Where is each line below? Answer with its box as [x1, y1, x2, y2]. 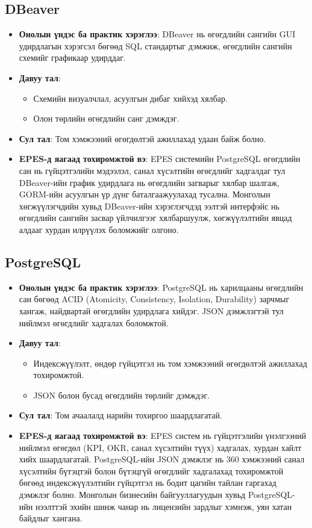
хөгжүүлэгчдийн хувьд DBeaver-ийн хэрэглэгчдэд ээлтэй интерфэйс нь [19, 199, 279, 212]
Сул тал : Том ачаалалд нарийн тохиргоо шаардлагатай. [19, 409, 222, 421]
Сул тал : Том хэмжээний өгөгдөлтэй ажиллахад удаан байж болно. [19, 132, 266, 144]
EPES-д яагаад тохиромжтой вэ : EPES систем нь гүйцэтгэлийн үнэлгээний [19, 429, 307, 442]
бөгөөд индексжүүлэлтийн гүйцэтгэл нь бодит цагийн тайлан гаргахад [19, 476, 276, 489]
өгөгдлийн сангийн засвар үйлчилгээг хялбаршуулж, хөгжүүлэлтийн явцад [19, 211, 292, 224]
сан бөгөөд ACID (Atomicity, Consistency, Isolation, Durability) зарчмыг [19, 293, 290, 305]
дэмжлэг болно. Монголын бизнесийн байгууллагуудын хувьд [19, 488, 246, 501]
